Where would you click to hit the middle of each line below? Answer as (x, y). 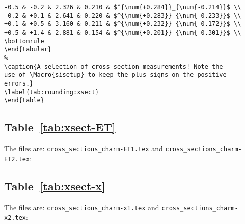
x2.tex (15, 218)
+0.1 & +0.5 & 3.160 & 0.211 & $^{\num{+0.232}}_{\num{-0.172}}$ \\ (123, 24)
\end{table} (24, 101)
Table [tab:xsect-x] (55, 186)
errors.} (19, 83)
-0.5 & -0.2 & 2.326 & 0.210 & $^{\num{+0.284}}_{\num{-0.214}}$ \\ (123, 7)
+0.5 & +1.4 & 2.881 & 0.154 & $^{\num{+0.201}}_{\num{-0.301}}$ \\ (123, 32)
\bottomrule (24, 41)
